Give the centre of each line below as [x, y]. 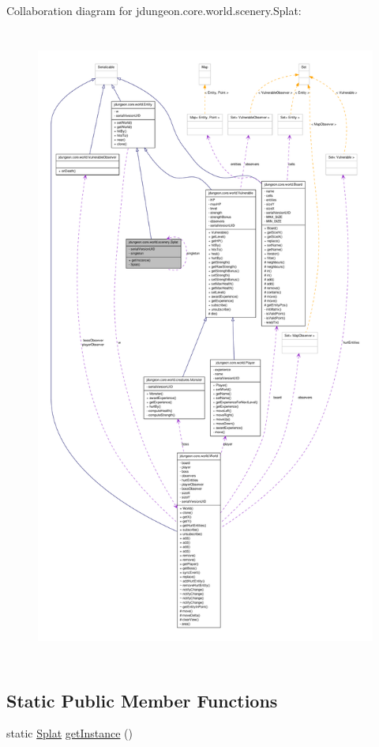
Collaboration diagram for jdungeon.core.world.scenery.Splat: [154, 10]
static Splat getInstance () [70, 733]
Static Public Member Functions [142, 700]
